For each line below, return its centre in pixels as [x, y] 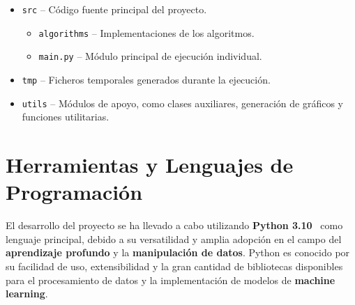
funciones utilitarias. [66, 117]
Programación [74, 192]
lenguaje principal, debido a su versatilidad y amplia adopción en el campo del [174, 238]
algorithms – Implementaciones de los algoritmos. [146, 32]
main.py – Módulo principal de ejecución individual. [150, 56]
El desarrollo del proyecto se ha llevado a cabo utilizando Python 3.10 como [174, 225]
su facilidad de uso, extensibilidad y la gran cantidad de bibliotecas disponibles [174, 266]
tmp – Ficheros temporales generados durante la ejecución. [146, 79]
